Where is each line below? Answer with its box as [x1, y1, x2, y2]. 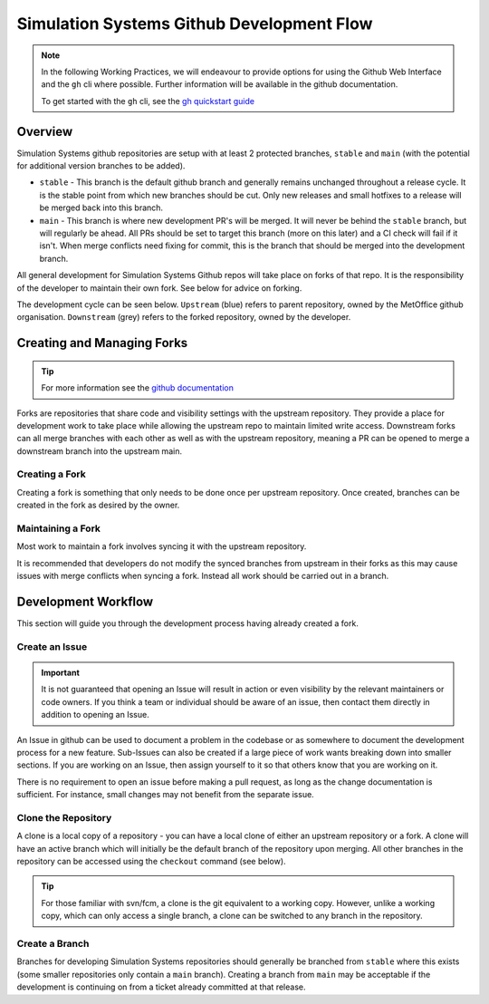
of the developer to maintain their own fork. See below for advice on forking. [16, 282, 302, 294]
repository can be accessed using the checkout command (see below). [16, 856, 286, 867]
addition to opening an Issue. [41, 710, 149, 720]
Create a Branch [16, 937, 90, 950]
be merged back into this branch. [39, 202, 163, 213]
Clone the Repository [16, 811, 112, 824]
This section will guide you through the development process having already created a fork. [16, 618, 360, 629]
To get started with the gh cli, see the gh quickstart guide [41, 95, 255, 106]
